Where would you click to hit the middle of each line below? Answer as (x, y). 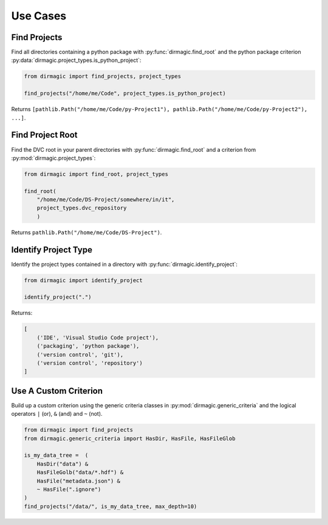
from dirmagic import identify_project (83, 280)
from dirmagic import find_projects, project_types (103, 76)
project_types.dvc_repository (82, 208)
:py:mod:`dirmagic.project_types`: (53, 158)
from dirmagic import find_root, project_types (96, 174)
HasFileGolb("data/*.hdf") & (80, 472)
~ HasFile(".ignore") (69, 489)
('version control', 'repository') (90, 363)
